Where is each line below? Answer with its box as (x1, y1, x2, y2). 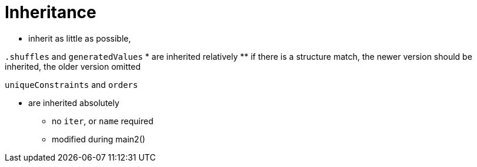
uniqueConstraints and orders (5, 79, 138, 90)
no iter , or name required (52, 115, 154, 126)
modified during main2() (52, 134, 145, 144)
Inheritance (5, 2, 96, 22)
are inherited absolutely (28, 97, 119, 108)
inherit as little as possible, (28, 33, 131, 43)
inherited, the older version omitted (5, 61, 141, 71)
